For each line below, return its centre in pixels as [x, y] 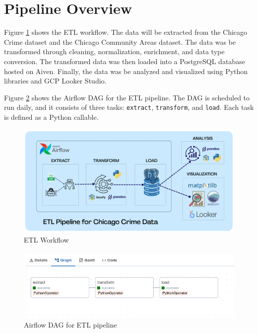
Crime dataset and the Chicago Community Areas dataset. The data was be [120, 42]
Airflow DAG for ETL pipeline [70, 325]
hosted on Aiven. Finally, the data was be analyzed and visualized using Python [126, 71]
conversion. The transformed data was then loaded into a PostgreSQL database [125, 61]
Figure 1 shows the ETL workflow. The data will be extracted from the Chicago [126, 32]
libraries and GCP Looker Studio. [55, 81]
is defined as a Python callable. [51, 117]
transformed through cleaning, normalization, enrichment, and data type [114, 51]
